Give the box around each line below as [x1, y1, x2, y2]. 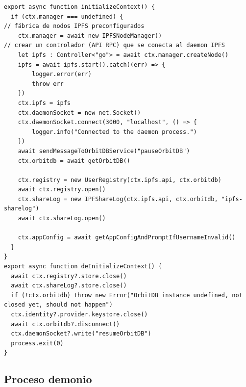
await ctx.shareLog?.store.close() [11, 282, 127, 289]
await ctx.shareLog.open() [18, 215, 106, 222]
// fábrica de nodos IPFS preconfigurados [4, 23, 145, 30]
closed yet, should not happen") [4, 301, 113, 309]
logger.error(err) [32, 71, 92, 78]
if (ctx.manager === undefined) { [11, 13, 123, 20]
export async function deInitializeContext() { [4, 263, 162, 270]
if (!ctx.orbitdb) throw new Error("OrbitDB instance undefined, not [11, 291, 243, 299]
